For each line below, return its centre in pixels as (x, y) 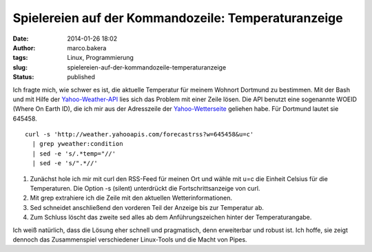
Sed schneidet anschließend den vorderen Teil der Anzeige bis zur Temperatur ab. (147, 207)
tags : (20, 58)
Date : (21, 39)
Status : (23, 77)
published (81, 77)
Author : (24, 48)
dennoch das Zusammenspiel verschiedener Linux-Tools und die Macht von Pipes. (130, 239)
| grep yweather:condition (77, 144)
